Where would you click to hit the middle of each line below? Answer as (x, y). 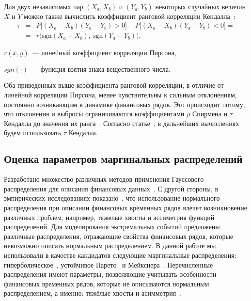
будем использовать (33, 133)
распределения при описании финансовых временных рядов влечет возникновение (125, 207)
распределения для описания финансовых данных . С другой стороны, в (111, 188)
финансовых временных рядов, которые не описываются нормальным (107, 283)
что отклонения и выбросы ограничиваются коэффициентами (94, 114)
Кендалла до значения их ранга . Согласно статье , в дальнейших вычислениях (122, 123)
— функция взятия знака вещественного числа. (101, 69)
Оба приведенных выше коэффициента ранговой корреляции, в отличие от (114, 85)
